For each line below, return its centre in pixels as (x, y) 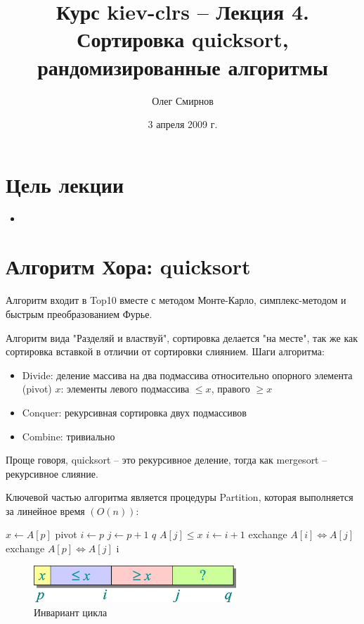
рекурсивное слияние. (52, 473)
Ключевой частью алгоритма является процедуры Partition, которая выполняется (180, 497)
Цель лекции (65, 184)
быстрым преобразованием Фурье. (79, 313)
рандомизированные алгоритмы (183, 66)
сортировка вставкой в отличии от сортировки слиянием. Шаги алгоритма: (165, 351)
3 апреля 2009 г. (183, 124)
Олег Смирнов (183, 100)
